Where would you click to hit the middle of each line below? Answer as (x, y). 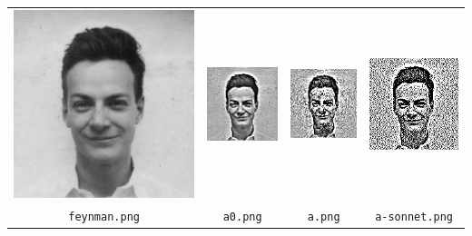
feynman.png (104, 216)
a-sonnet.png (414, 216)
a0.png (242, 216)
